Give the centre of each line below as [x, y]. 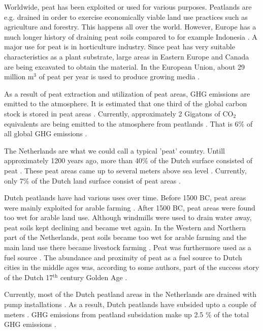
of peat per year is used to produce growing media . [119, 77]
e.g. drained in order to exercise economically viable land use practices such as [126, 17]
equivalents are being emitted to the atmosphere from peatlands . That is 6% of [128, 123]
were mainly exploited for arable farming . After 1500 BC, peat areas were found [130, 207]
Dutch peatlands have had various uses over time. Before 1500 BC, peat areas [125, 198]
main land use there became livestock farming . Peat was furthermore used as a [128, 247]
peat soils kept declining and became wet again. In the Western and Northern [125, 227]
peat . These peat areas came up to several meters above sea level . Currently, [125, 170]
